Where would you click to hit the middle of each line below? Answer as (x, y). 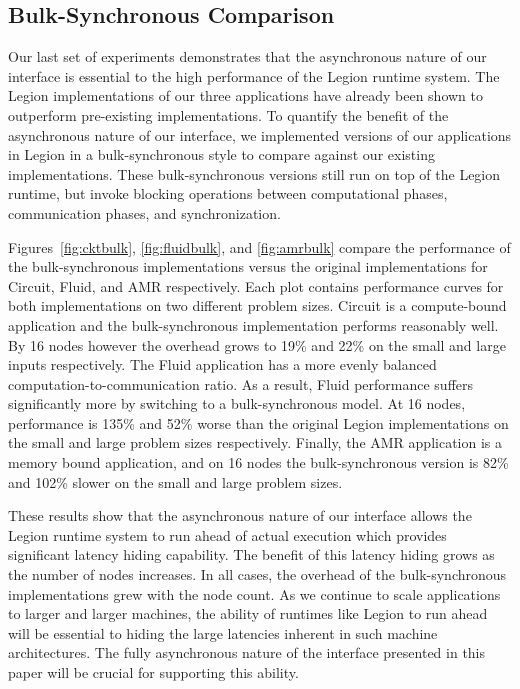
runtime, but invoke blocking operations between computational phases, (228, 193)
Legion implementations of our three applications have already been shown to (245, 95)
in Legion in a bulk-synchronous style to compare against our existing (221, 154)
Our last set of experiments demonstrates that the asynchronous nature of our (247, 56)
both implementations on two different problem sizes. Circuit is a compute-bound (257, 305)
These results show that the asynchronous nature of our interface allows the (240, 515)
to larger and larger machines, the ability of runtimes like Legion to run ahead (248, 613)
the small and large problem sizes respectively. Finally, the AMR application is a (255, 442)
